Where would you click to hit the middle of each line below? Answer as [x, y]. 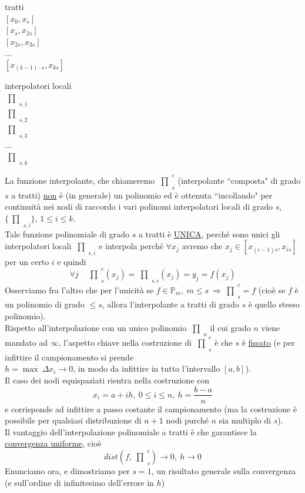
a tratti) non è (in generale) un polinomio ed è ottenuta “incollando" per [142, 195]
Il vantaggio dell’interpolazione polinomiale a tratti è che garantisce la [131, 431]
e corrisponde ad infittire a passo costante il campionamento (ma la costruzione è [151, 408]
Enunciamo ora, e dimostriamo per [67, 470]
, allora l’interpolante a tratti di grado [170, 304]
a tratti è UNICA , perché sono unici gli [209, 234]
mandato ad [26, 342]
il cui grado [230, 327]
